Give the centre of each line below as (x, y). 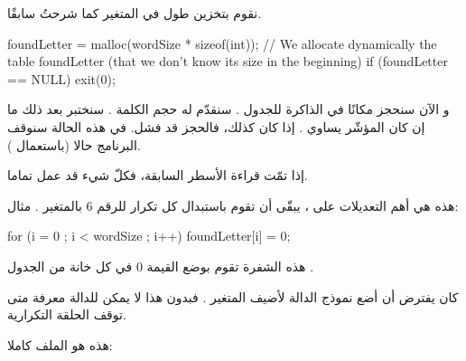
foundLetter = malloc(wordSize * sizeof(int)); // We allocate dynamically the (222, 43)
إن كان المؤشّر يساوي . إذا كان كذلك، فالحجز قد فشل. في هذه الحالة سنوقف (216, 126)
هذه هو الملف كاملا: (60, 344)
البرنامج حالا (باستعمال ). (74, 144)
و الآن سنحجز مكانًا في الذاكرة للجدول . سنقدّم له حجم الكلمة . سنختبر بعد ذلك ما (228, 109)
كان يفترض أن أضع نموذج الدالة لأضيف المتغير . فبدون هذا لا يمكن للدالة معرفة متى (233, 296)
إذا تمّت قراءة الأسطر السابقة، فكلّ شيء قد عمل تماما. (158, 175)
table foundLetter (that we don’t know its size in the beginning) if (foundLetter (228, 61)
